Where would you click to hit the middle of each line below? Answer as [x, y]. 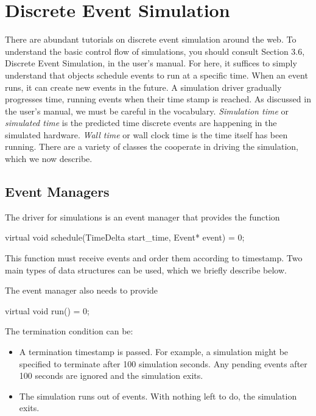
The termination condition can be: [69, 331]
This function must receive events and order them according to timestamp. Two [154, 258]
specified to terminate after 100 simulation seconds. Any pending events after [163, 363]
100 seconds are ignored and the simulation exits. [111, 375]
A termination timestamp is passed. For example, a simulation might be [154, 352]
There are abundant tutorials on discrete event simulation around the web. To [151, 39]
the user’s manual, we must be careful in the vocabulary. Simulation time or [147, 111]
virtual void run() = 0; [47, 310]
